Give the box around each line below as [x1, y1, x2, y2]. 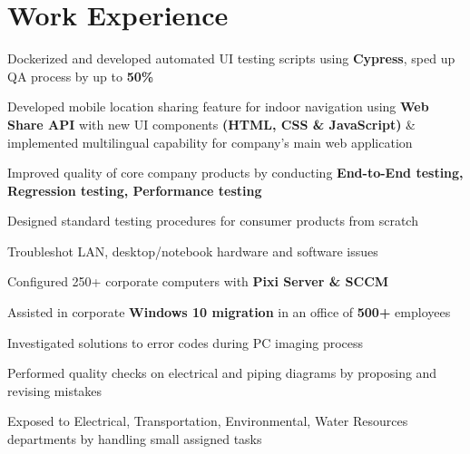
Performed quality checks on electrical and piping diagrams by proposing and [7, 363, 437, 382]
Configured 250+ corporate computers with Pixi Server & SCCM [7, 272, 389, 291]
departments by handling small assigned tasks [7, 430, 262, 449]
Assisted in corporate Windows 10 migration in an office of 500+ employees [7, 303, 451, 322]
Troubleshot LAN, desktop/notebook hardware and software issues [7, 241, 378, 260]
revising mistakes [7, 381, 103, 400]
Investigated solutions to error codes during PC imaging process [7, 333, 364, 352]
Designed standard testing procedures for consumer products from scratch [7, 211, 418, 230]
